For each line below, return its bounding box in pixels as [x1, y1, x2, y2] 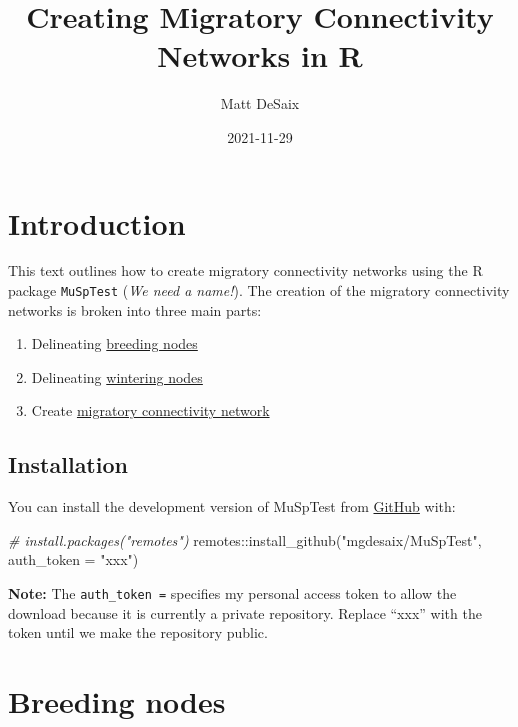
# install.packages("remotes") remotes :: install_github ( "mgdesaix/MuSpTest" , [8, 529, 482, 550]
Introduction [8, 202, 186, 243]
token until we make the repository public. [8, 622, 268, 643]
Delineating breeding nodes [31, 333, 198, 354]
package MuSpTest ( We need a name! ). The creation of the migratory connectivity [8, 280, 510, 301]
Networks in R [157, 35, 363, 76]
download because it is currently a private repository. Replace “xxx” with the [8, 602, 482, 623]
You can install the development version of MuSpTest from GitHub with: [8, 496, 456, 517]
